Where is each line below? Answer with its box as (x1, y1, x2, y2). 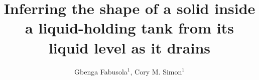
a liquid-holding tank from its (25, 17, 234, 38)
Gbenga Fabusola (74, 66, 127, 76)
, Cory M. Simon (130, 66, 182, 76)
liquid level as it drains (48, 37, 211, 57)
